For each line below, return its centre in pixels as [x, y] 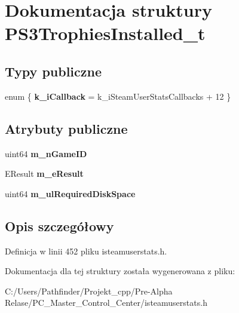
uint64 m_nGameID [46, 153]
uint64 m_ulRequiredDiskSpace [70, 193]
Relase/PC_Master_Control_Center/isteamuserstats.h [106, 303]
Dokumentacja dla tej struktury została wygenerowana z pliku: [120, 271]
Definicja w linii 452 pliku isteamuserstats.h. [86, 251]
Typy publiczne [53, 71]
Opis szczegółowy [59, 225]
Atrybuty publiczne [66, 128]
